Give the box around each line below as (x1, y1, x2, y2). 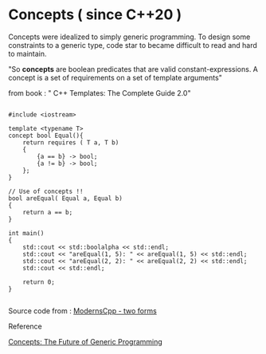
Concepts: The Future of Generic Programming (8, 336, 163, 346)
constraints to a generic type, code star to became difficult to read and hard (8, 40, 257, 49)
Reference (8, 321, 42, 331)
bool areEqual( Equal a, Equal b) (8, 194, 123, 203)
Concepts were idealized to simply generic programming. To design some (8, 32, 251, 41)
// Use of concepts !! (8, 187, 84, 195)
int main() (8, 229, 45, 237)
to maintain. (8, 49, 47, 58)
